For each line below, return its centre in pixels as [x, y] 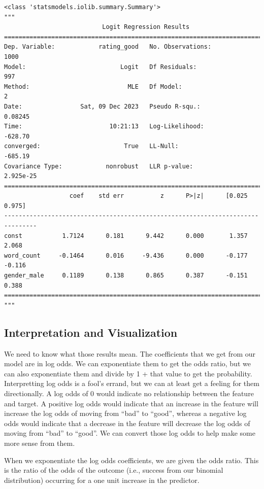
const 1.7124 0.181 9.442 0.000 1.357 [126, 236]
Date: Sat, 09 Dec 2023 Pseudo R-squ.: [102, 106]
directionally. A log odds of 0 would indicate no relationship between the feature [129, 393]
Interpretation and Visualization [91, 332]
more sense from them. [40, 443]
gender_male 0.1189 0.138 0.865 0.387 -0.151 [126, 276]
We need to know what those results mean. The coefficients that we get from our [130, 353]
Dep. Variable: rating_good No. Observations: [108, 47]
